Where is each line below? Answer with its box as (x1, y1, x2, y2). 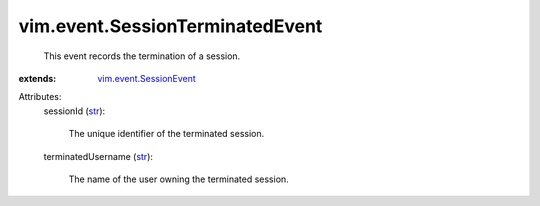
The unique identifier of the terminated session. (68, 128, 265, 140)
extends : (18, 72, 57, 84)
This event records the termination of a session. (43, 50, 241, 62)
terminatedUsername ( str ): (43, 150, 154, 162)
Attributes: (18, 91, 62, 103)
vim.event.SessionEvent (97, 72, 197, 84)
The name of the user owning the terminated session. (68, 173, 289, 185)
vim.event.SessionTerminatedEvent (18, 15, 323, 37)
